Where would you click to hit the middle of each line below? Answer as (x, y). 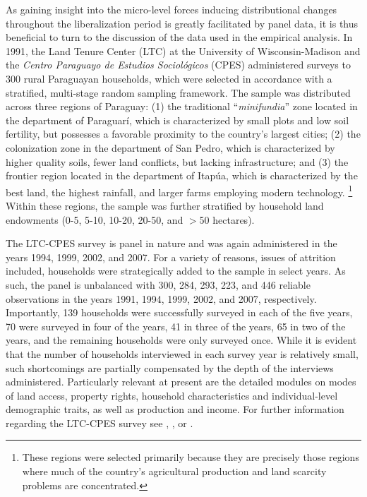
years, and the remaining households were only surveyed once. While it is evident (181, 340)
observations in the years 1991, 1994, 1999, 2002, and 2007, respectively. (161, 298)
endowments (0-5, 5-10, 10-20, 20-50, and (95, 219)
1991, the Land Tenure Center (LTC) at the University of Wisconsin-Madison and (183, 50)
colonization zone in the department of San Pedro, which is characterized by (170, 147)
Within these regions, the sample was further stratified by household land (165, 205)
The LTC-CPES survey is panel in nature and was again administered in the (172, 243)
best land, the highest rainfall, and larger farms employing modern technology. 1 (179, 191)
